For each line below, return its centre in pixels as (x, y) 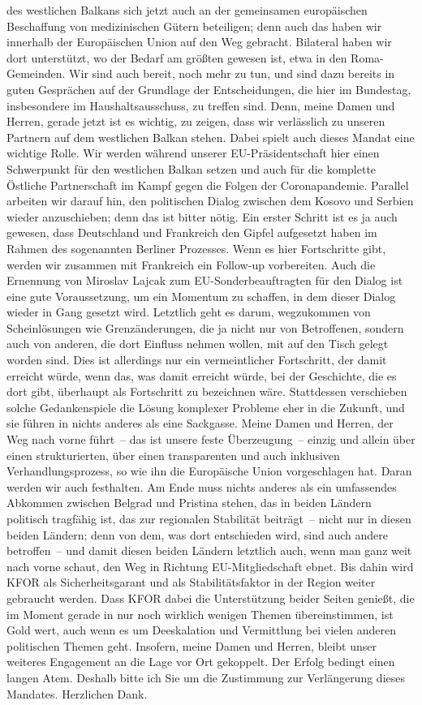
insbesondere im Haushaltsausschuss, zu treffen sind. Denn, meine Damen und (201, 105)
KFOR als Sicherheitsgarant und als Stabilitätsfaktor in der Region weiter (191, 582)
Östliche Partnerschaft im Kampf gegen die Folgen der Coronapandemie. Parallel (208, 185)
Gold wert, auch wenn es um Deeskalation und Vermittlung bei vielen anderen (202, 630)
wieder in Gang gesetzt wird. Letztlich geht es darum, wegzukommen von (189, 312)
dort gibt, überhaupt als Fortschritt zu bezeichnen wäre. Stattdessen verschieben (207, 391)
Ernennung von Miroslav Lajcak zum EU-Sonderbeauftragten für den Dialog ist (205, 280)
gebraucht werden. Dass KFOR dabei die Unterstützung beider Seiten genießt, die (211, 598)
